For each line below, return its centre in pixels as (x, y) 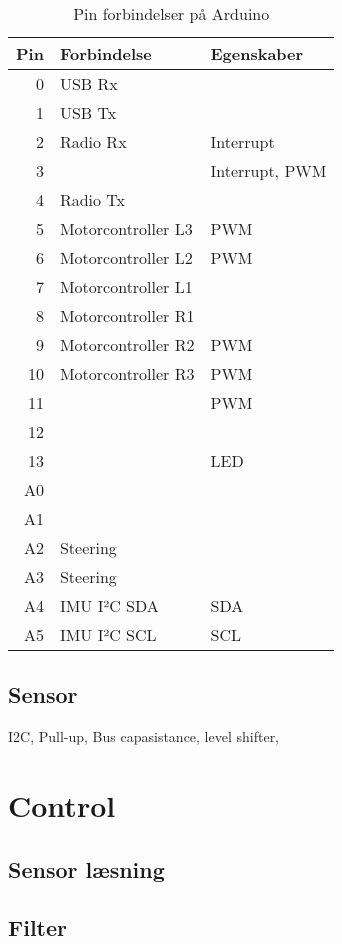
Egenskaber (257, 53)
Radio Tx (92, 199)
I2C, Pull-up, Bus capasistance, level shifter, (144, 736)
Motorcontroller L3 (126, 228)
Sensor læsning (86, 868)
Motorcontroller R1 (127, 315)
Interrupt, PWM (268, 170)
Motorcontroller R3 (127, 373)
